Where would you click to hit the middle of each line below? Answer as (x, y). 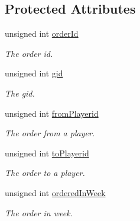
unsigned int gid (34, 73)
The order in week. (39, 212)
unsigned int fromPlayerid (52, 113)
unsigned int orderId (42, 33)
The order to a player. (45, 173)
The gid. (20, 93)
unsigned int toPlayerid (47, 153)
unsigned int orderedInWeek (55, 192)
